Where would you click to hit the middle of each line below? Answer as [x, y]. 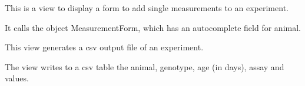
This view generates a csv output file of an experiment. [104, 47]
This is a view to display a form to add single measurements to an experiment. [147, 8]
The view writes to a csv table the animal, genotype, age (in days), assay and [145, 66]
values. [17, 78]
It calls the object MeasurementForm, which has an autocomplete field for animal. [153, 27]
